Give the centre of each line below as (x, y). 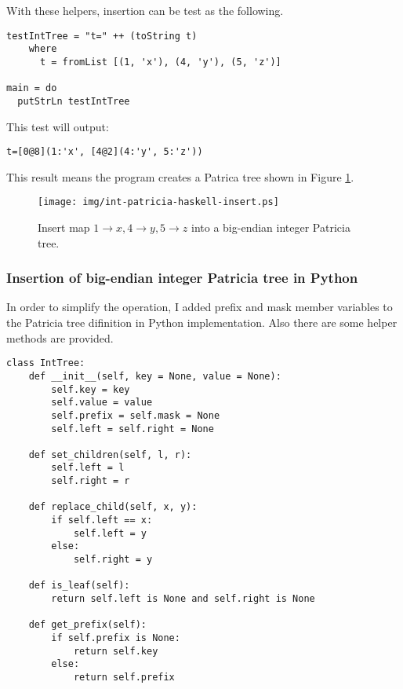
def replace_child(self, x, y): (113, 507)
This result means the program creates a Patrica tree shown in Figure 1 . (180, 176)
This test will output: (58, 126)
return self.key (116, 651)
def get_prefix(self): (87, 625)
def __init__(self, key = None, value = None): (155, 376)
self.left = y (110, 533)
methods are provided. (60, 337)
